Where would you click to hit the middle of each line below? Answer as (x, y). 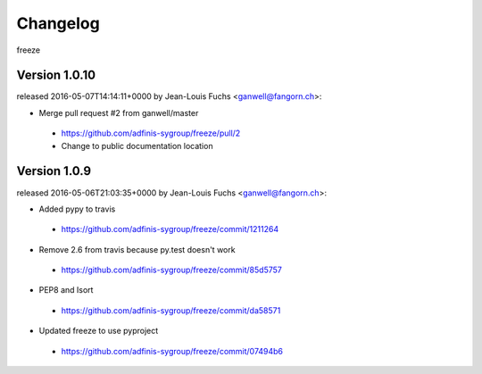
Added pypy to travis (77, 209)
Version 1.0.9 (54, 171)
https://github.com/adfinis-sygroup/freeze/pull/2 (151, 133)
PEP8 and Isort (66, 290)
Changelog (58, 23)
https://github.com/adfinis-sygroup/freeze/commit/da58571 (171, 310)
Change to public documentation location (137, 145)
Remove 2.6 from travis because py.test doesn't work (137, 249)
